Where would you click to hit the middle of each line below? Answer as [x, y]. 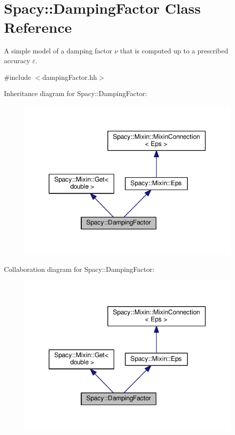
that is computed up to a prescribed [174, 51]
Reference [38, 27]
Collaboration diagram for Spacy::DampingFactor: [79, 269]
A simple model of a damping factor [58, 51]
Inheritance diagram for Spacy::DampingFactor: [76, 93]
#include [18, 77]
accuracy [17, 60]
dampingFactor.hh [70, 77]
